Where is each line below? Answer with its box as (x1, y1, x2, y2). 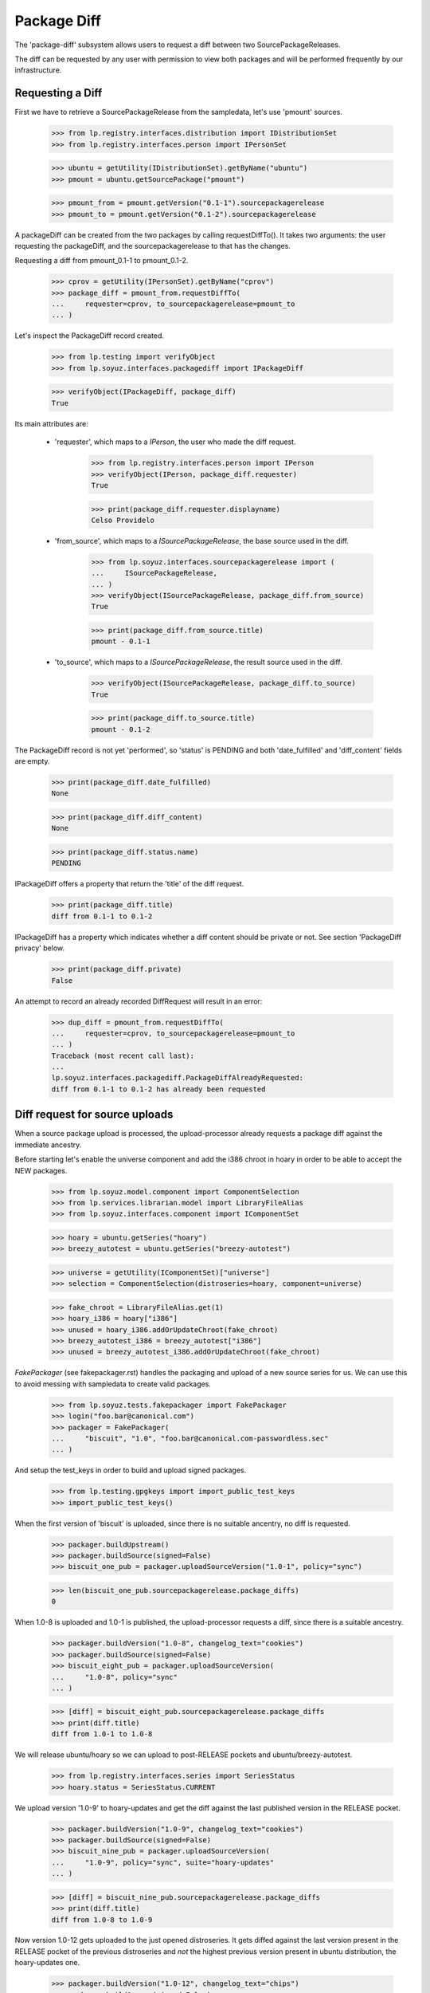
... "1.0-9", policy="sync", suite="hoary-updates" (51, 1857, 275, 1867)
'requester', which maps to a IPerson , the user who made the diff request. (54, 437, 296, 446)
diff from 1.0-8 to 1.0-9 (51, 1915, 153, 1924)
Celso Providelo (91, 515, 155, 525)
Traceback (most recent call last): (51, 1051, 195, 1060)
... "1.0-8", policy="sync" (51, 1673, 178, 1681)
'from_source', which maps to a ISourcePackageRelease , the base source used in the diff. (54, 536, 350, 545)
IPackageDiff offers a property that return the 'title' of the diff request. (14, 879, 244, 889)
